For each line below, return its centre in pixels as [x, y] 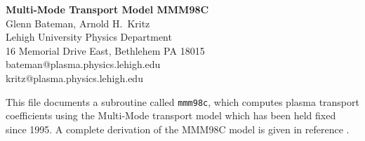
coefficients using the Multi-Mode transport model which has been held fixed [171, 115]
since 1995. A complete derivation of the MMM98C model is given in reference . [178, 129]
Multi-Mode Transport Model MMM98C [107, 9]
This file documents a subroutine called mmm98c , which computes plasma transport [182, 101]
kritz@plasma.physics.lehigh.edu [74, 78]
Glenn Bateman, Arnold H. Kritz [78, 23]
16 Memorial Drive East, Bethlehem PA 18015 [105, 50]
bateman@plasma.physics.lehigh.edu [83, 64]
